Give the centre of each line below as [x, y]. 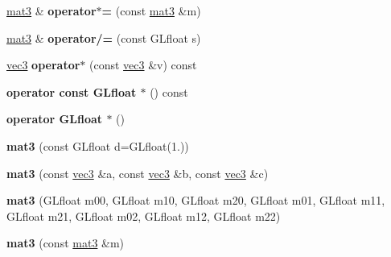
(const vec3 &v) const [143, 65]
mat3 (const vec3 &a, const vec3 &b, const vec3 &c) [138, 173]
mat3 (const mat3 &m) [66, 243]
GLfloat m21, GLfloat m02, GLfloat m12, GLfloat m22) [144, 216]
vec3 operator [43, 65]
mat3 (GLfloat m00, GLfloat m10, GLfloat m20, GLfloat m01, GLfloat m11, [196, 200]
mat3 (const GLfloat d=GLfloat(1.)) [98, 145]
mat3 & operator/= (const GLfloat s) [104, 37]
